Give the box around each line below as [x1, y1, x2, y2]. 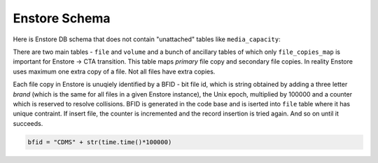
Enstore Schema [13, 10, 111, 26]
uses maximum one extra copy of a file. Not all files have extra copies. [13, 67, 216, 76]
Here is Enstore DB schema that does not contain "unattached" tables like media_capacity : [13, 35, 281, 43]
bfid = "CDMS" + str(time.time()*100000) [27, 138, 172, 146]
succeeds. [13, 119, 43, 127]
